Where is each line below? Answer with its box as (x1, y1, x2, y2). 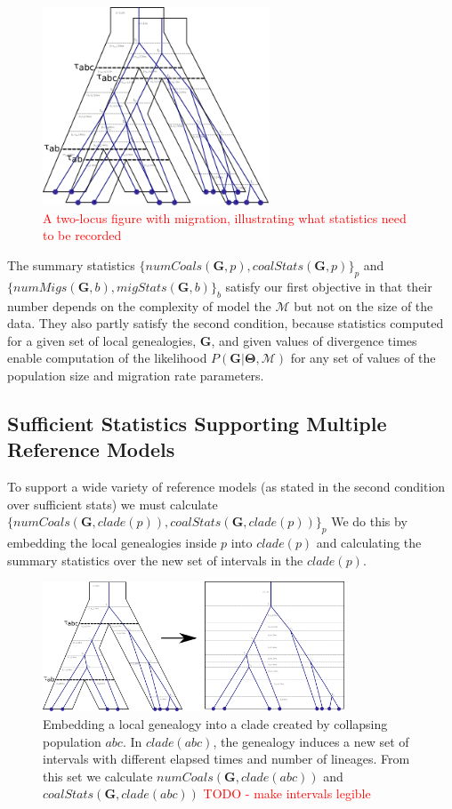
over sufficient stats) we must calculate (7, 494, 218, 513)
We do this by (331, 512, 408, 531)
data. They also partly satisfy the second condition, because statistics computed (7, 314, 444, 332)
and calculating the (316, 533, 422, 552)
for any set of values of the (290, 348, 436, 367)
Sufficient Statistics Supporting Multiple (7, 410, 387, 437)
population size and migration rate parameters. (7, 366, 264, 385)
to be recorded (43, 226, 122, 244)
